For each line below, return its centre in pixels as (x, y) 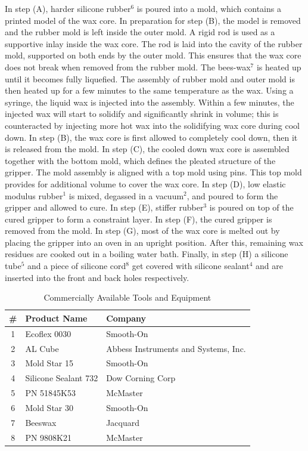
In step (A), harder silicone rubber (68, 8)
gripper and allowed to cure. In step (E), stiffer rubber (104, 207)
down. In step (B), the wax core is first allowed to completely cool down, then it (151, 137)
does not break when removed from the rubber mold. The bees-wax (128, 67)
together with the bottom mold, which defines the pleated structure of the (140, 160)
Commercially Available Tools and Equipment (127, 297)
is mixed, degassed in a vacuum (126, 195)
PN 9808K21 (49, 437)
